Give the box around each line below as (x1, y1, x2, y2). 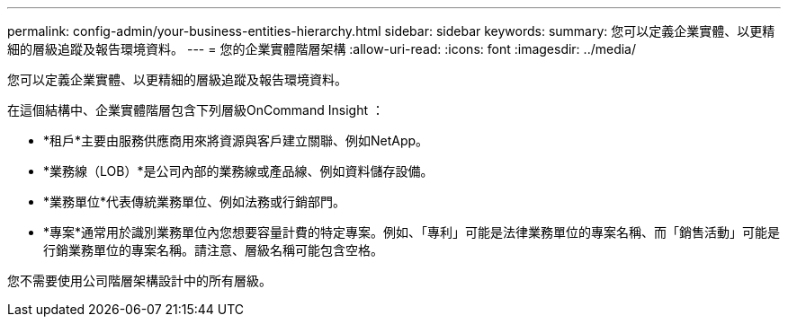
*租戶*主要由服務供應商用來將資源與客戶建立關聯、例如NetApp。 (43, 133, 429, 148)
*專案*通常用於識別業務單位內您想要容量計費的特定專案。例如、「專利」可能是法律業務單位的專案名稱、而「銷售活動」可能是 (43, 224, 781, 240)
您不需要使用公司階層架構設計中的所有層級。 (7, 273, 272, 288)
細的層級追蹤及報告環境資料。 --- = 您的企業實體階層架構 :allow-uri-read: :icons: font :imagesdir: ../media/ (7, 41, 637, 57)
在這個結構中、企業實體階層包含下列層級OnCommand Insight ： (7, 102, 384, 118)
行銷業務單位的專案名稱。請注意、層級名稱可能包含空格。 (43, 242, 383, 258)
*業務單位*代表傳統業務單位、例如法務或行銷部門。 (43, 194, 346, 209)
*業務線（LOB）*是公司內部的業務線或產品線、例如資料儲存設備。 (43, 163, 434, 179)
